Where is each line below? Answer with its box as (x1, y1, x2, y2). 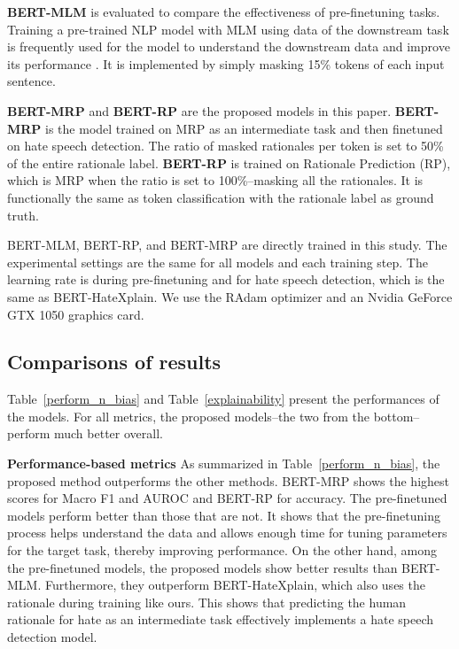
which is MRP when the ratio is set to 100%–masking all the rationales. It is (7, 171, 424, 189)
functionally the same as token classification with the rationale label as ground (7, 188, 434, 206)
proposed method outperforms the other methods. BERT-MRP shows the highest (7, 471, 449, 490)
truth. (7, 205, 39, 224)
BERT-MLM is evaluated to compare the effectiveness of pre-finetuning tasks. (7, 3, 440, 20)
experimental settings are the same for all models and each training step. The (7, 252, 428, 271)
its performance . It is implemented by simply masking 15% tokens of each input (7, 54, 445, 73)
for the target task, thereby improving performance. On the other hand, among (7, 541, 437, 560)
